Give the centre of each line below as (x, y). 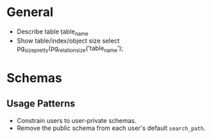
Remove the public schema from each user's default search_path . (111, 128)
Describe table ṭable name (52, 32)
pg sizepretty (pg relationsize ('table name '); (70, 49)
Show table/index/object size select (68, 41)
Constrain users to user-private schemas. (77, 120)
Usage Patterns (41, 104)
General (30, 12)
